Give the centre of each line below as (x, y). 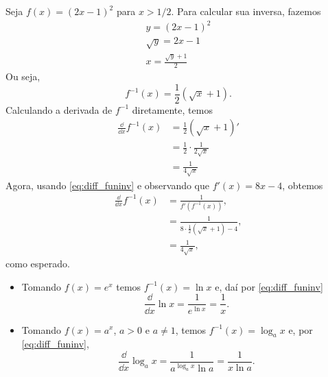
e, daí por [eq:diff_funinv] (269, 286)
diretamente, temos (172, 109)
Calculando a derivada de (59, 109)
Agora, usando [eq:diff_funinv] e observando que (108, 185)
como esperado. (38, 264)
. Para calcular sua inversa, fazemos (246, 11)
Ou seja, (23, 76)
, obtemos (303, 185)
